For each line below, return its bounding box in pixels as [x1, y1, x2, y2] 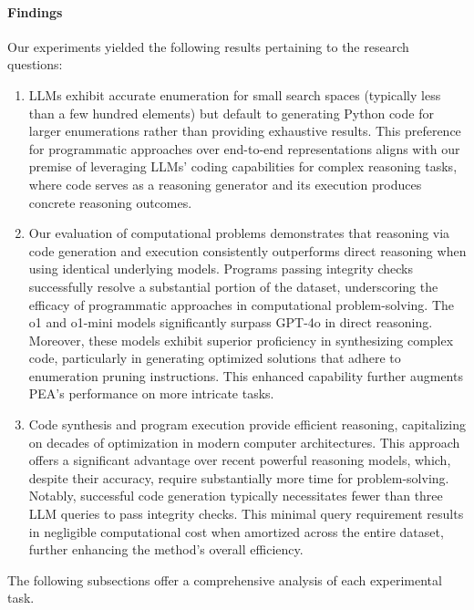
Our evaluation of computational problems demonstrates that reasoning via [28, 223, 450, 243]
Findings [7, 2, 63, 21]
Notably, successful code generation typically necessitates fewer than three [28, 486, 443, 505]
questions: [7, 55, 63, 74]
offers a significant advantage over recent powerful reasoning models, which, [28, 450, 451, 470]
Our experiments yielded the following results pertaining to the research [7, 36, 409, 56]
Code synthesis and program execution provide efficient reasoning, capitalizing [28, 415, 466, 434]
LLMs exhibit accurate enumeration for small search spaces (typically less [28, 85, 441, 104]
